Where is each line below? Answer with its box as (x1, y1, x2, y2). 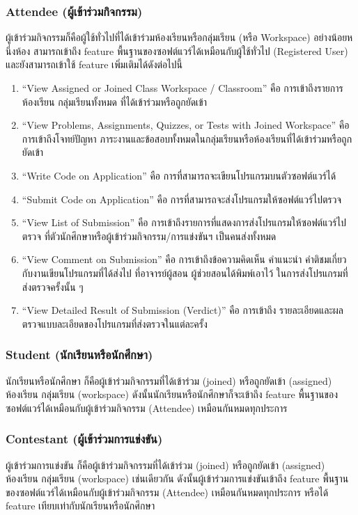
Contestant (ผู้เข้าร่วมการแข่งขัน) (6, 430, 163, 447)
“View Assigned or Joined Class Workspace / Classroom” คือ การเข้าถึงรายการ (22, 81, 343, 95)
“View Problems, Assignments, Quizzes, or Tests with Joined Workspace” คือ (22, 118, 350, 132)
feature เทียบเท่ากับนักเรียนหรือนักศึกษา (6, 498, 155, 513)
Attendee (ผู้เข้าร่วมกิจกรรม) (6, 2, 143, 19)
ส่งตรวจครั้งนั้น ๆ (22, 279, 84, 294)
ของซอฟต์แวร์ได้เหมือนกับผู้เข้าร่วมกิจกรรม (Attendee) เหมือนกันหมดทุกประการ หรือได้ (6, 484, 329, 499)
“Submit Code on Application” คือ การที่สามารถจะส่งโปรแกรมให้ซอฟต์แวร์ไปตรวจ (22, 191, 342, 206)
